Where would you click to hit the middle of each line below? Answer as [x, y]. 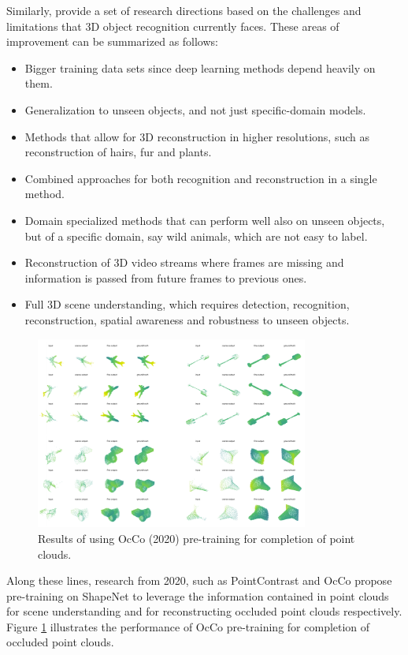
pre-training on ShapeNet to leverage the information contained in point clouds [198, 595]
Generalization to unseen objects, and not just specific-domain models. [195, 109]
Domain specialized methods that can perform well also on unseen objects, [205, 220]
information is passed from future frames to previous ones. [166, 277]
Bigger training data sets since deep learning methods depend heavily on [200, 67]
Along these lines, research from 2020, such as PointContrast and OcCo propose [199, 580]
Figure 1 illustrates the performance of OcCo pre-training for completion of [188, 626]
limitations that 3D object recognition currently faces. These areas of [173, 26]
